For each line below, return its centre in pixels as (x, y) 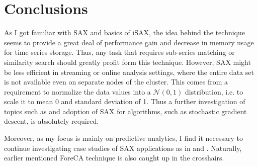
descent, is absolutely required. (52, 121)
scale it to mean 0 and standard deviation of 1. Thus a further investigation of (125, 101)
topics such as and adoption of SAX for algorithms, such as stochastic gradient (125, 111)
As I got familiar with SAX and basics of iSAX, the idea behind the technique (125, 32)
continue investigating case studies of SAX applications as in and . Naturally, (123, 148)
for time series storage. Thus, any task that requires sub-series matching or (119, 52)
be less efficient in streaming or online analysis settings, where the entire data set (129, 72)
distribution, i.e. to (214, 91)
